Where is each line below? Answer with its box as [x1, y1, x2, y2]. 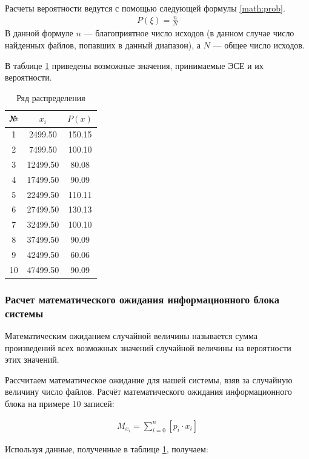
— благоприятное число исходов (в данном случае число [84, 27, 294, 39]
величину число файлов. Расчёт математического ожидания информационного [5, 385, 292, 398]
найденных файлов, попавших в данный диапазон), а [5, 39, 201, 51]
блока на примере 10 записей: [5, 397, 115, 410]
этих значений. [5, 353, 59, 366]
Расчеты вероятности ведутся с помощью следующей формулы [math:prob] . [5, 2, 285, 14]
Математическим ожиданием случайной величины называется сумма [5, 329, 258, 342]
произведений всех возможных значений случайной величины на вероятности [5, 341, 291, 354]
